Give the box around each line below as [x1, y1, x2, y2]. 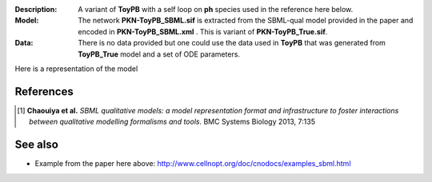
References [14, 85, 74, 98]
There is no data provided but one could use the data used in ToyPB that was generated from [78, 38, 386, 48]
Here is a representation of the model [14, 64, 138, 73]
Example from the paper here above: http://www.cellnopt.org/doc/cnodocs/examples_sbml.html [34, 159, 351, 168]
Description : [14, 5, 58, 14]
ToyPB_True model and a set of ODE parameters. [78, 49, 240, 59]
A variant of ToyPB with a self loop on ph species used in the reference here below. [78, 5, 354, 14]
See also [14, 138, 59, 152]
